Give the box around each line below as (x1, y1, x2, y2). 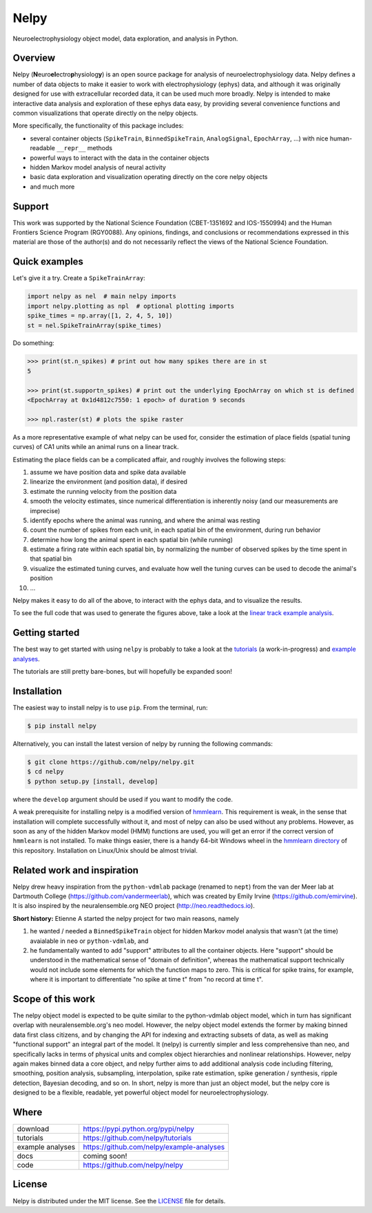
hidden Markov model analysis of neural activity (30, 163, 167, 172)
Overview (12, 52, 56, 64)
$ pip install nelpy (27, 722, 96, 730)
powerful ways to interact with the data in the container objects (30, 154, 209, 162)
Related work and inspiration (12, 864, 139, 876)
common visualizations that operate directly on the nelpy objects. (12, 109, 198, 117)
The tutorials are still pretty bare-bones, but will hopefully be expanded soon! (12, 667, 232, 676)
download (17, 1124, 50, 1134)
